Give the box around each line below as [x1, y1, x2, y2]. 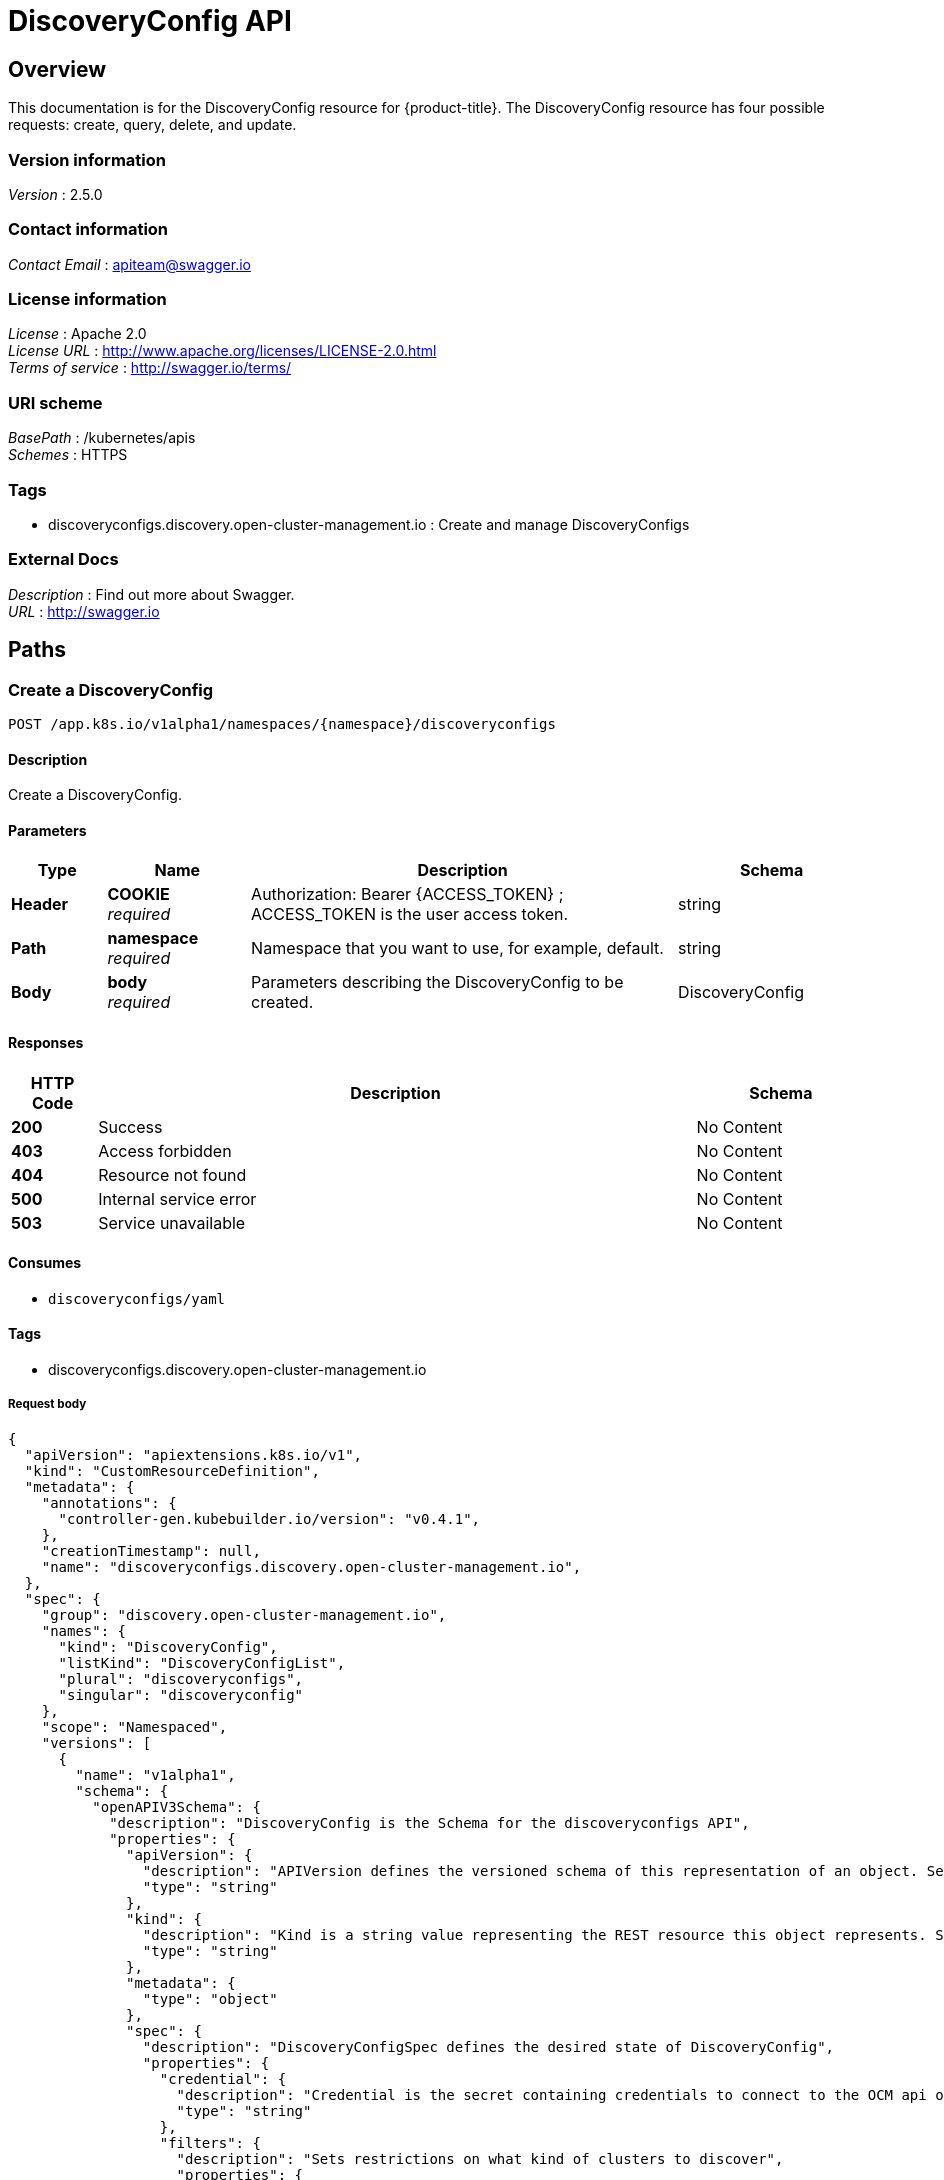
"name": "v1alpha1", [75, 1766, 236, 1783]
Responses [8, 1033, 84, 1051]
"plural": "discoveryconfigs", [58, 1670, 304, 1687]
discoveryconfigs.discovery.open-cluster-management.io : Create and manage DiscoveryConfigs [48, 515, 690, 533]
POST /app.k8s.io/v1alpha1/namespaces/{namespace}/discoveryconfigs [8, 715, 556, 732]
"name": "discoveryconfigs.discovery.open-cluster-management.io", [41, 1558, 582, 1575]
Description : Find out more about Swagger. [8, 585, 295, 603]
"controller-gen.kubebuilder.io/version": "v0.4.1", [58, 1510, 481, 1527]
